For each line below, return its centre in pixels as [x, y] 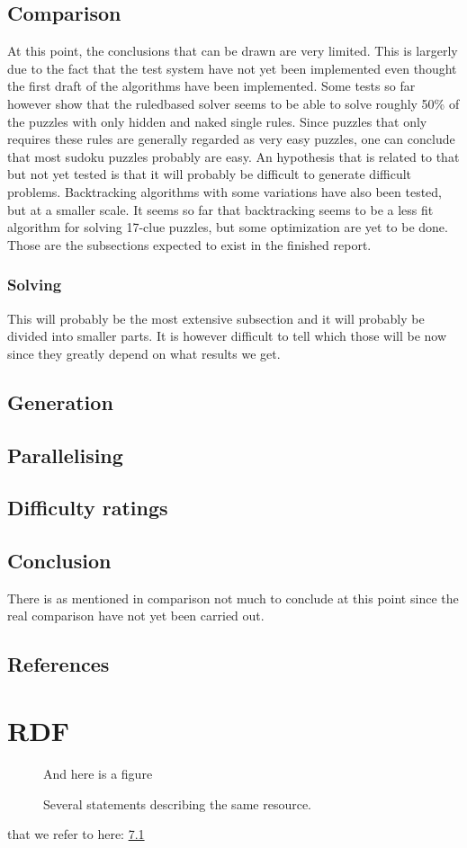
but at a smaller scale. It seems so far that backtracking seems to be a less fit [220, 209]
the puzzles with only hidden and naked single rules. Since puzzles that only [217, 121]
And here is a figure [98, 773]
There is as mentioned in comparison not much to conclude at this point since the [233, 598]
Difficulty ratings [88, 508]
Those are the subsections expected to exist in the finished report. [189, 244]
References [58, 664]
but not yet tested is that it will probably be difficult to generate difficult [210, 174]
